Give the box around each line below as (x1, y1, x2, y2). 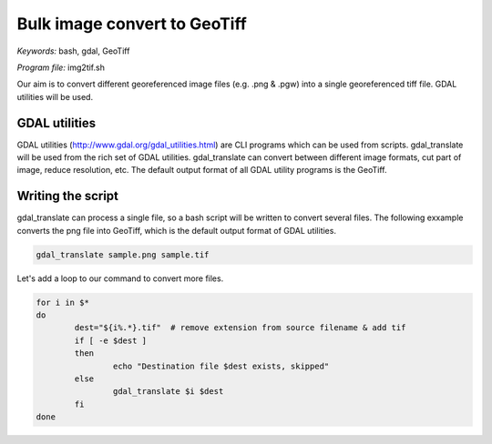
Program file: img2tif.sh (16, 62, 105, 73)
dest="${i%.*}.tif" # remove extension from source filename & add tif (74, 323, 406, 333)
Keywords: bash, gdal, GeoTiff (16, 45, 130, 56)
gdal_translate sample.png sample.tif (36, 249, 210, 259)
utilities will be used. (16, 91, 94, 102)
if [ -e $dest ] (74, 335, 148, 346)
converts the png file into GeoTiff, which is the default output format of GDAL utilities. (16, 225, 337, 236)
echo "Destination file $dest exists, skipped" (112, 360, 330, 371)
